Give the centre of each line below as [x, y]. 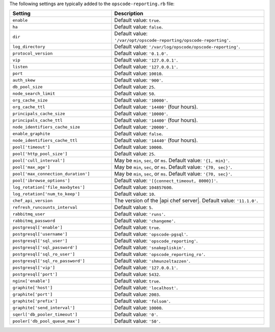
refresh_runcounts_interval [45, 207]
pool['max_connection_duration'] [51, 174]
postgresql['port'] [35, 274]
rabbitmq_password [34, 221]
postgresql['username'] [40, 234]
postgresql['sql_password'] [45, 247]
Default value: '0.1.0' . [141, 54]
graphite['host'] [33, 287]
